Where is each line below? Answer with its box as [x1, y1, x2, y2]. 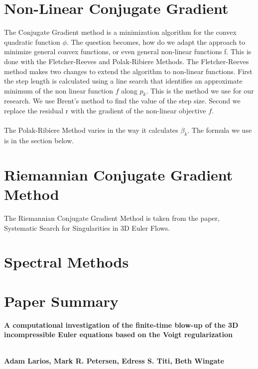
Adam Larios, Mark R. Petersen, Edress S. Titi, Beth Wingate [4, 356, 224, 366]
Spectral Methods [4, 252, 129, 272]
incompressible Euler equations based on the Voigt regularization [4, 329, 233, 340]
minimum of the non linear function [4, 85, 114, 95]
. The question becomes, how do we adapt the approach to [66, 36, 246, 47]
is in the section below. [4, 135, 74, 146]
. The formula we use [187, 125, 252, 135]
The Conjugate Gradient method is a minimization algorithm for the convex [4, 27, 237, 37]
